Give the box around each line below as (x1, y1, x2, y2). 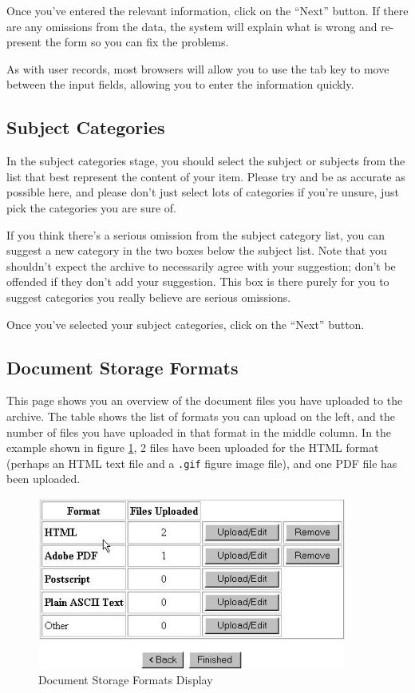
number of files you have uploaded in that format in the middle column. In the (6, 423, 392, 440)
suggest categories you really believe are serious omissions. (6, 288, 291, 305)
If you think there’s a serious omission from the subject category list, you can (6, 226, 385, 243)
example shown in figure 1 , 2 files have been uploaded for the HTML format (6, 439, 379, 456)
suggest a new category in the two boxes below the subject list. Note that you (6, 242, 387, 259)
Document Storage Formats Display (38, 671, 213, 688)
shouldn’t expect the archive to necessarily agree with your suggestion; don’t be (6, 257, 396, 274)
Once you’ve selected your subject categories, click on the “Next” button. (6, 315, 365, 332)
